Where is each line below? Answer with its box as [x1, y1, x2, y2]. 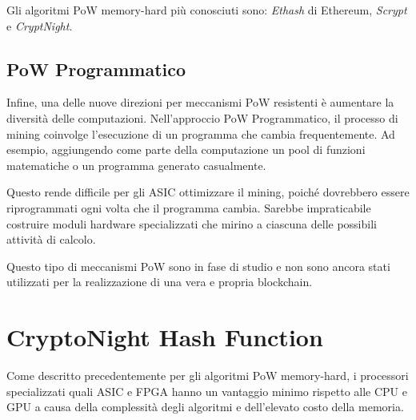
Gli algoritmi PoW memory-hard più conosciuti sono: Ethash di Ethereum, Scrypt [6, 2, 407, 18]
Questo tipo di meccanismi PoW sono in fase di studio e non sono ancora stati [6, 257, 390, 274]
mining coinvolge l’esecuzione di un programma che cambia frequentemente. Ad [6, 125, 395, 142]
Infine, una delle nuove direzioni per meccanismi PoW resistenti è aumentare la [6, 94, 394, 111]
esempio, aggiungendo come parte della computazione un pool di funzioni [6, 141, 366, 158]
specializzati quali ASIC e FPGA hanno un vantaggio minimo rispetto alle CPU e [6, 382, 407, 399]
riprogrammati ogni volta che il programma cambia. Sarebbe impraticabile [6, 199, 371, 216]
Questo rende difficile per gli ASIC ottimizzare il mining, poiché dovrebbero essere [6, 184, 410, 200]
